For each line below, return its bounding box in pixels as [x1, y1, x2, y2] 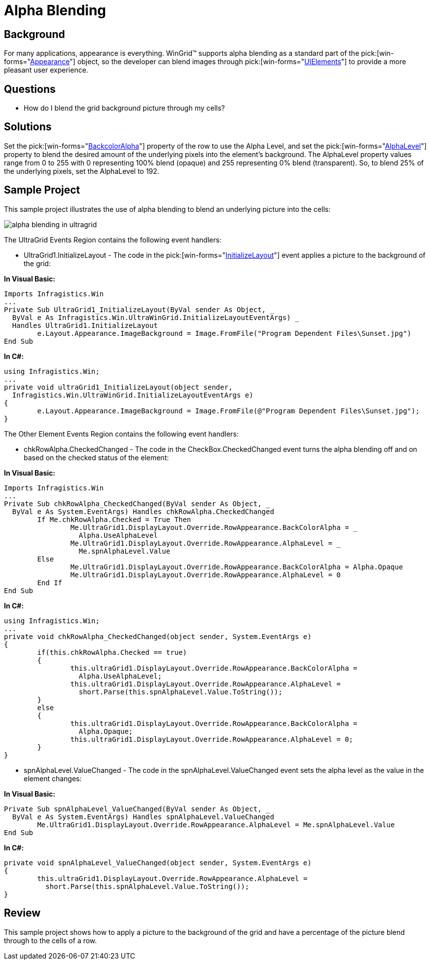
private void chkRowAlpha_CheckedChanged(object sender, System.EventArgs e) [4, 632, 312, 641]
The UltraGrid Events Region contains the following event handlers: [4, 235, 222, 244]
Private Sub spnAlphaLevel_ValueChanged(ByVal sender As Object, [4, 804, 262, 813]
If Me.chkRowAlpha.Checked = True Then [37, 515, 191, 523]
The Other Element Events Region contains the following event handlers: [4, 429, 239, 438]
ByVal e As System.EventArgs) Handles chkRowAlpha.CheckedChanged [12, 507, 274, 516]
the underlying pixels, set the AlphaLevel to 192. [4, 166, 159, 175]
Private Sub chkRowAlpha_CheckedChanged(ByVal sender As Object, [4, 499, 262, 508]
